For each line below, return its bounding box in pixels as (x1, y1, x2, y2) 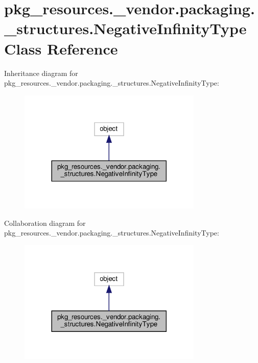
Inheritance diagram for (4, 67, 78, 78)
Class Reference (4, 38, 118, 59)
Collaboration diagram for (4, 217, 86, 228)
